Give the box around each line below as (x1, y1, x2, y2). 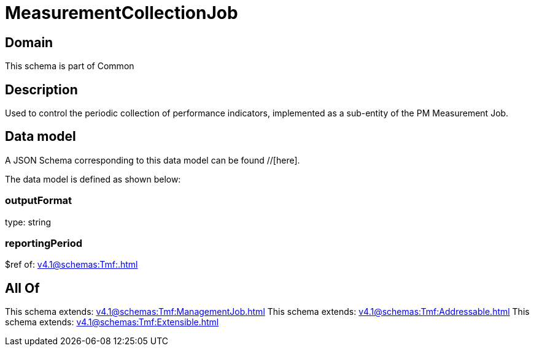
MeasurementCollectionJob (5, 2, 238, 23)
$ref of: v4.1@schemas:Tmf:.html (5, 259, 138, 270)
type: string (5, 216, 52, 227)
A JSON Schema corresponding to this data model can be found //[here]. (5, 154, 300, 165)
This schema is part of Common (5, 61, 134, 72)
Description (5, 81, 78, 97)
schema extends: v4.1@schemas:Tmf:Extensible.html (5, 317, 219, 328)
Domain (5, 34, 53, 50)
